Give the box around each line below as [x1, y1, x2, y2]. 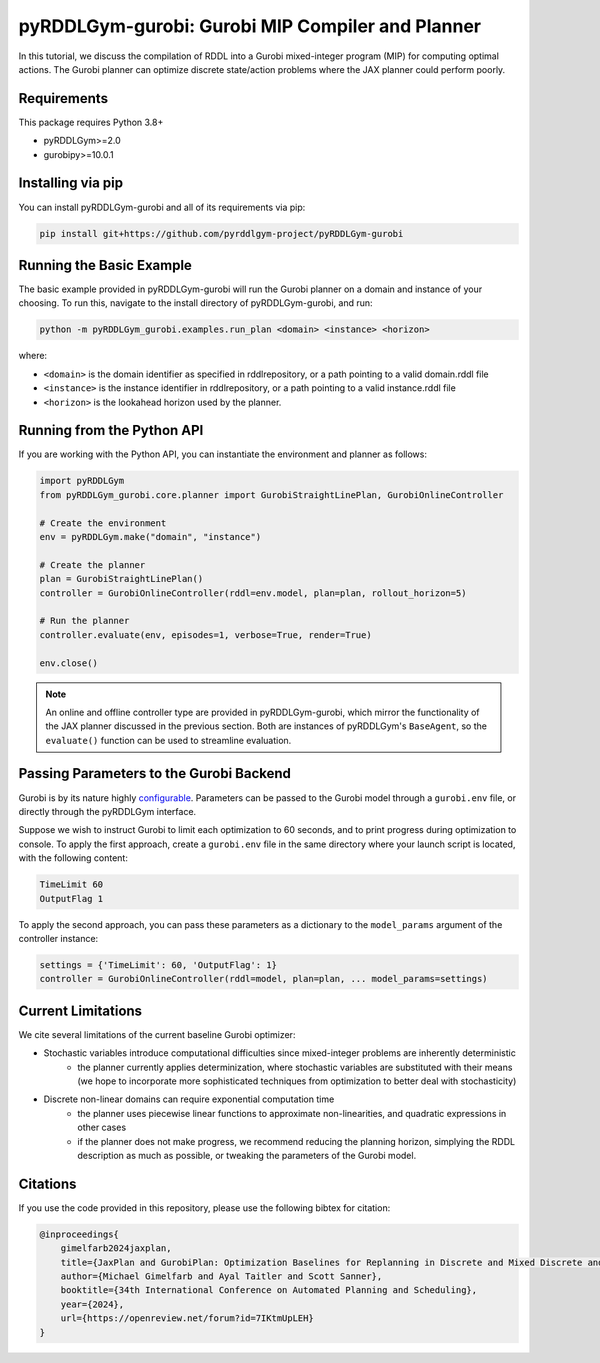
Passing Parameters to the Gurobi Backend [18, 765, 292, 782]
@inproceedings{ [39, 1228, 120, 1240]
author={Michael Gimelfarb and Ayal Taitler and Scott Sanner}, [60, 1270, 383, 1282]
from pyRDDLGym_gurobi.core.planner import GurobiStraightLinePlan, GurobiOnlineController [39, 489, 504, 500]
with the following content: [18, 852, 129, 864]
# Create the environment [39, 517, 167, 529]
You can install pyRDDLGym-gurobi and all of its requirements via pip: [18, 201, 306, 213]
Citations [18, 1175, 77, 1192]
